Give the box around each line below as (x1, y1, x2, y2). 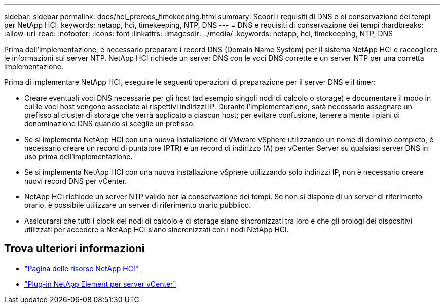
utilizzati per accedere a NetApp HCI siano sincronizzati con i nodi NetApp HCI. (24, 225, 289, 234)
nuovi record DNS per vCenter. (24, 177, 127, 185)
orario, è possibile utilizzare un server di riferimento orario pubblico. (24, 201, 251, 209)
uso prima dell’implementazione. (24, 152, 133, 161)
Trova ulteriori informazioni (4, 242, 145, 255)
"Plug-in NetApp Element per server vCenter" (24, 279, 176, 288)
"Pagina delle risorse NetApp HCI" (24, 263, 139, 273)
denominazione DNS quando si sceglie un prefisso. (24, 119, 195, 128)
